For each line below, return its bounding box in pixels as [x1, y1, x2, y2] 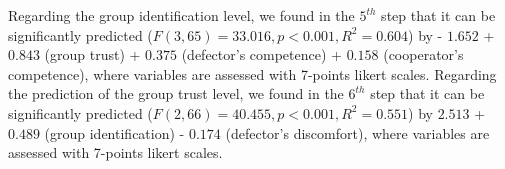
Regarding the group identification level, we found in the [8, 5, 355, 25]
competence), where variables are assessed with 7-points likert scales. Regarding [8, 63, 497, 84]
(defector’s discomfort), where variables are [225, 122, 490, 143]
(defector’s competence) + [181, 44, 342, 65]
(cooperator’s [383, 44, 464, 65]
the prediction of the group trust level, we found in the [8, 83, 344, 104]
